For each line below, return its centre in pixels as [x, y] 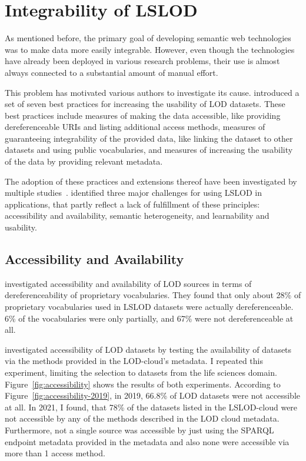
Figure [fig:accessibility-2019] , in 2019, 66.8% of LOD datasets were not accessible [152, 395]
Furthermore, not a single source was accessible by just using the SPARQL [139, 430]
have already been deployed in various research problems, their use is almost [142, 61]
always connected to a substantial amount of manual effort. [112, 72]
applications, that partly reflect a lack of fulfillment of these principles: [132, 204]
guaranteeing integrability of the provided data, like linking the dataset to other [149, 138]
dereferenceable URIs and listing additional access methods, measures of [135, 127]
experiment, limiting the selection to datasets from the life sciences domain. [141, 372]
